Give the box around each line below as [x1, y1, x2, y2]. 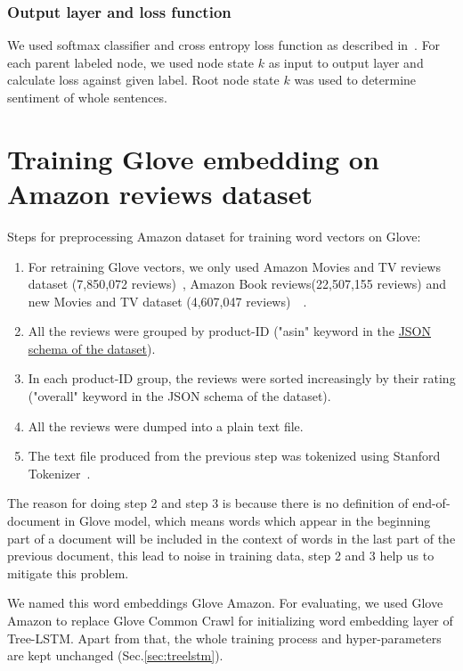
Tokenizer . [28, 463, 91, 482]
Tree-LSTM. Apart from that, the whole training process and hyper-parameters [7, 628, 442, 647]
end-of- [412, 494, 451, 512]
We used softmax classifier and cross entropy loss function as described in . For [7, 36, 441, 54]
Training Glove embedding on [7, 140, 379, 176]
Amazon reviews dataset [7, 175, 313, 211]
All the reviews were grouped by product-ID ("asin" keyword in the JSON [28, 322, 432, 340]
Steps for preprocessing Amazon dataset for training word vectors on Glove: [7, 226, 421, 245]
